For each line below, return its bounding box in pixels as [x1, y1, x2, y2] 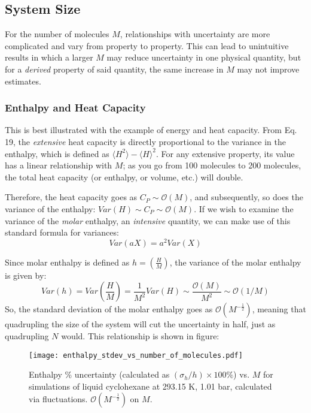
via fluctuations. [29, 393, 88, 405]
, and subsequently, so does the [190, 191, 303, 203]
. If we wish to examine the [194, 202, 294, 215]
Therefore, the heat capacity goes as [5, 191, 138, 203]
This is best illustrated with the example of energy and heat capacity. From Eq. [5, 123, 297, 136]
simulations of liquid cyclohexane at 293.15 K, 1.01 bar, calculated [29, 379, 272, 392]
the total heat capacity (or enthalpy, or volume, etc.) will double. [5, 170, 243, 183]
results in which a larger [5, 51, 93, 64]
